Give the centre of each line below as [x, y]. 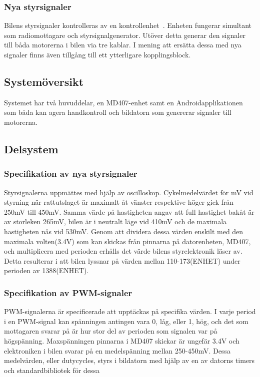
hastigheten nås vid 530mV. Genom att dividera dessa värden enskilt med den [124, 231]
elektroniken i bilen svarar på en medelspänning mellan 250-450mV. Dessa [117, 350]
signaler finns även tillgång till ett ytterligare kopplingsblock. [97, 54]
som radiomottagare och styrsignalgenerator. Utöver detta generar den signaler [125, 35]
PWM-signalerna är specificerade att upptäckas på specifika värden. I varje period [130, 311]
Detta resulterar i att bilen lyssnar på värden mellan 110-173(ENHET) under [122, 260]
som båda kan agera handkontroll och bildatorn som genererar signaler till [118, 112]
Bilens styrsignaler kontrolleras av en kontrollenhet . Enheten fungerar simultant [128, 25]
